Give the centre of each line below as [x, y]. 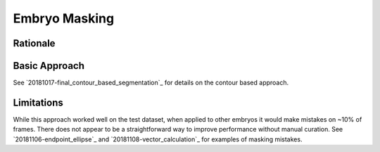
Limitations [38, 102]
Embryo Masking [64, 18]
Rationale [34, 43]
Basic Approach [49, 66]
